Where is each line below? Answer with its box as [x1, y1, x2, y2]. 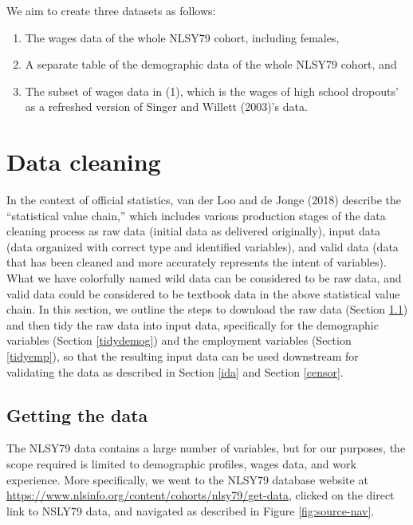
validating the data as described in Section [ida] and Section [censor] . [6, 363, 344, 380]
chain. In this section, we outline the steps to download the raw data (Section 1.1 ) [6, 301, 408, 318]
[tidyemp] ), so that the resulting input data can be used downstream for [6, 348, 359, 365]
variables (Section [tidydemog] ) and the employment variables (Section [6, 332, 352, 349]
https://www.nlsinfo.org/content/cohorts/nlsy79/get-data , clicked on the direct [6, 487, 395, 503]
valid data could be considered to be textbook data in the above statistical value [6, 285, 400, 302]
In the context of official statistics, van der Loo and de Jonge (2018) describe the [6, 191, 402, 208]
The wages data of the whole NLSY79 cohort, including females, [25, 29, 340, 45]
